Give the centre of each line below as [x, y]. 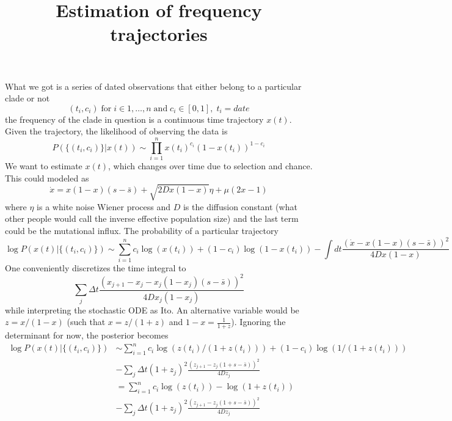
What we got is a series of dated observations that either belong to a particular [153, 86]
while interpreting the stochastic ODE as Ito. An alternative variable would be [152, 309]
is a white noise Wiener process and [104, 206]
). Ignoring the [258, 322]
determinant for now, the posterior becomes [87, 335]
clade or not [27, 98]
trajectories [159, 34]
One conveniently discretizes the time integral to [96, 267]
